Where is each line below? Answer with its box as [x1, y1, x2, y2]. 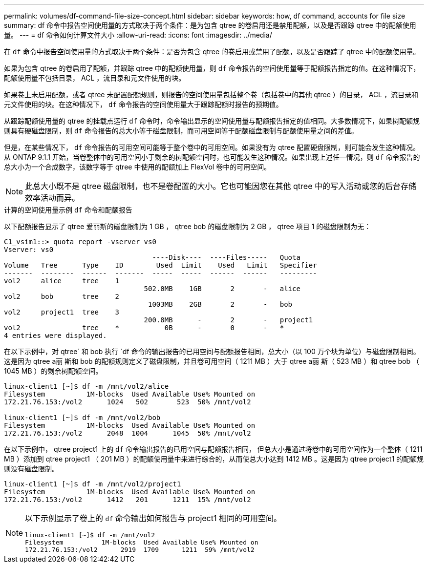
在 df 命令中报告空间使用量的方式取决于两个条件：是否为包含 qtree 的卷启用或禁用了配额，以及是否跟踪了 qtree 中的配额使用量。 [4, 47, 420, 56]
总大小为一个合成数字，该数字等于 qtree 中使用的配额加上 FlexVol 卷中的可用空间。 [4, 163, 271, 171]
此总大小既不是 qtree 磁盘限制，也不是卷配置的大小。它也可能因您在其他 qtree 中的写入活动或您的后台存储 [25, 181, 416, 191]
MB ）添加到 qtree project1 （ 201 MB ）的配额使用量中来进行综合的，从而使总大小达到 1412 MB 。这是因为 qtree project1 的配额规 [4, 455, 424, 463]
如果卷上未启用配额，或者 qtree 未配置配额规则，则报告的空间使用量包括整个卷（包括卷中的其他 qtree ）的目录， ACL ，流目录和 [4, 90, 418, 99]
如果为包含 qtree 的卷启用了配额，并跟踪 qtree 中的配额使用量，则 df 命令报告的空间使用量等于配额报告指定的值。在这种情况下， [4, 64, 420, 72]
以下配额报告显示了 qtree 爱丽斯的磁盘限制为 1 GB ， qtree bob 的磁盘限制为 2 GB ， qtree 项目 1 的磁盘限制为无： [4, 222, 371, 231]
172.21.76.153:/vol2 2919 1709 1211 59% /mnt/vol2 [25, 546, 255, 553]
